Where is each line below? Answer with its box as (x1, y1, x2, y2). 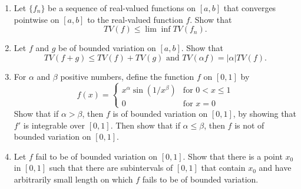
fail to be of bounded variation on (35, 150, 157, 162)
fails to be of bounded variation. (142, 173, 259, 185)
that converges (223, 2, 276, 14)
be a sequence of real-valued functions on (48, 2, 196, 14)
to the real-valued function (87, 13, 183, 25)
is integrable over (23, 119, 85, 131)
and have (259, 161, 292, 174)
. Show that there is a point (183, 150, 283, 162)
